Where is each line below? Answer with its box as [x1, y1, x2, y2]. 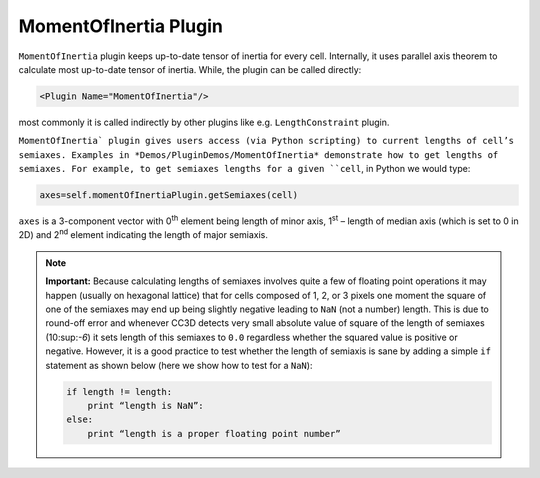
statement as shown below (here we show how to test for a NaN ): [45, 359, 313, 371]
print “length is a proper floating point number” [87, 428, 341, 439]
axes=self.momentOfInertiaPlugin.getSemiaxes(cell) [39, 190, 299, 201]
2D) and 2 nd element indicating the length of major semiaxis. [18, 227, 269, 241]
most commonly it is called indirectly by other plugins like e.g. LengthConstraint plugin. [18, 116, 390, 128]
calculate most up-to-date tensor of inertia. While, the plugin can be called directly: [18, 63, 362, 75]
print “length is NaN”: [87, 400, 204, 411]
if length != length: [66, 386, 173, 397]
